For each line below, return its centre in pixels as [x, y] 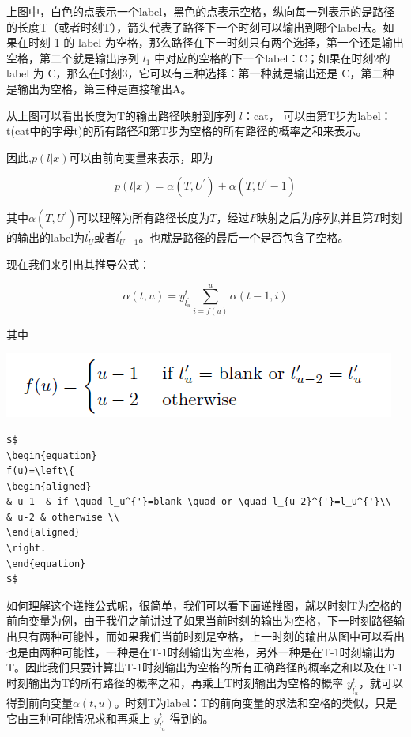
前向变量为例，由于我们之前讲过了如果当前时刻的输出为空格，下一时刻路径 [200, 620]
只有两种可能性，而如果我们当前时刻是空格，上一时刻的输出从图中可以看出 [211, 636]
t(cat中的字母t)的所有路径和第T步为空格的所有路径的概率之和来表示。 [187, 131]
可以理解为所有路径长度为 [143, 218]
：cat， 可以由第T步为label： [317, 115]
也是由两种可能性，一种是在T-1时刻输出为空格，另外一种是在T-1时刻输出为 [201, 651]
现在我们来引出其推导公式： [78, 263]
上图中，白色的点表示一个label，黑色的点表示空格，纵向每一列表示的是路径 [201, 11]
